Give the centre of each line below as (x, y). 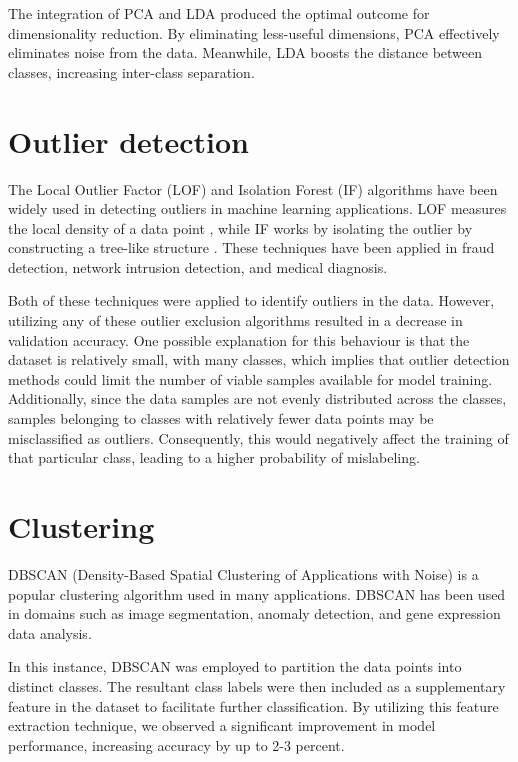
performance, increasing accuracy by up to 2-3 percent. (176, 744)
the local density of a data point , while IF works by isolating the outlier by (240, 227)
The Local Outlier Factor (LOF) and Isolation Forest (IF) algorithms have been (253, 188)
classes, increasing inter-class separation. (131, 71)
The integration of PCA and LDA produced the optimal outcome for (219, 13)
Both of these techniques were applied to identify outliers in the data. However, (251, 300)
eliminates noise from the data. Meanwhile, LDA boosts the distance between (245, 52)
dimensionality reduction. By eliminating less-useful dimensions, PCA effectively (254, 32)
